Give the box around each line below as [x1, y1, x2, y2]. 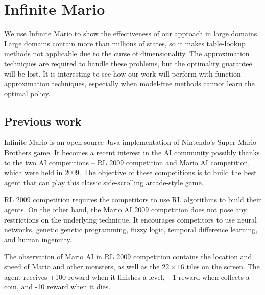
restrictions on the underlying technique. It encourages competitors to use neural [4, 214, 257, 225]
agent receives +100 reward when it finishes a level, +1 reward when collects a [4, 271, 250, 282]
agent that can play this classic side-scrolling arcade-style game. [4, 177, 204, 187]
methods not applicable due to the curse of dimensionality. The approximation [4, 48, 250, 59]
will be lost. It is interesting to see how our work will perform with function [4, 68, 241, 79]
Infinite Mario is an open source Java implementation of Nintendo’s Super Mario [4, 137, 257, 147]
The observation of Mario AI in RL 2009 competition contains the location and [4, 251, 252, 262]
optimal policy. [4, 88, 51, 99]
